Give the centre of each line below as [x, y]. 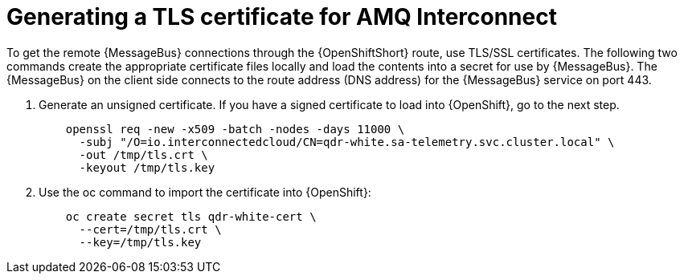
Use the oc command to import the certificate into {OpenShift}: [205, 192]
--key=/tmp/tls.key [140, 242]
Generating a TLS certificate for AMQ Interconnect [282, 17]
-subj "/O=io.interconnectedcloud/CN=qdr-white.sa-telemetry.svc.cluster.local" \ [347, 142]
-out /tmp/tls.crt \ [143, 154]
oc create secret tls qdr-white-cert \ [191, 216]
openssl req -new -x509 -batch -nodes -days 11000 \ [235, 129]
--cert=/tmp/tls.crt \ [150, 229]
